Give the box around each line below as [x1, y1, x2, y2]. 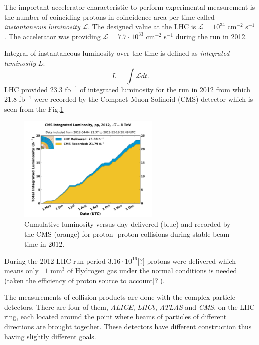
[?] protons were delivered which [137, 255, 236, 266]
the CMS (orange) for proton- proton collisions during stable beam [24, 228, 230, 239]
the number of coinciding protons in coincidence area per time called [4, 11, 215, 22]
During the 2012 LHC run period [4, 255, 106, 266]
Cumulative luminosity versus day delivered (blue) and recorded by [24, 218, 231, 229]
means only [4, 265, 39, 276]
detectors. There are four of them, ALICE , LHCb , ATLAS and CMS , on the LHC [4, 301, 255, 312]
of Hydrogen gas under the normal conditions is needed [67, 265, 237, 276]
